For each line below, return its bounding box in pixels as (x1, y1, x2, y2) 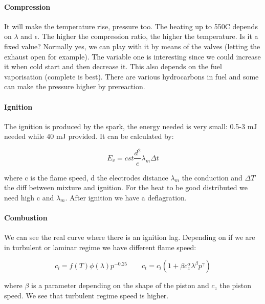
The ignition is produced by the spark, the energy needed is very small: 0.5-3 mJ (4, 120, 257, 131)
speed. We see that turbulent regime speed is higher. (4, 290, 169, 300)
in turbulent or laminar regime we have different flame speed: (4, 241, 196, 252)
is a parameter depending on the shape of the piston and (31, 280, 209, 291)
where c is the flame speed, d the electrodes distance (4, 172, 168, 183)
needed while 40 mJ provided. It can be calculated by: (4, 131, 174, 141)
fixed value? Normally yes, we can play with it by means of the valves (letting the (4, 40, 260, 51)
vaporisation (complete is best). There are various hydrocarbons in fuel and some (4, 71, 259, 82)
